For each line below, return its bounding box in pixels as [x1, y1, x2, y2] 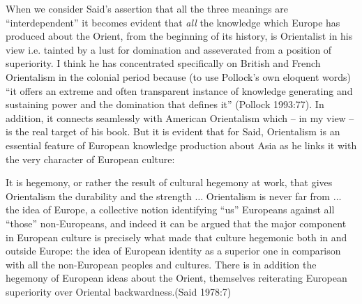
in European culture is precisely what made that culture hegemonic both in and [6, 229, 347, 244]
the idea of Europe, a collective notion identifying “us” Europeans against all [6, 202, 335, 217]
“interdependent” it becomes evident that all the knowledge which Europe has [6, 15, 340, 29]
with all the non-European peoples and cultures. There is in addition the [6, 257, 317, 271]
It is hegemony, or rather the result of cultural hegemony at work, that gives [6, 175, 333, 190]
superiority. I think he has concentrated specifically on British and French [6, 56, 321, 70]
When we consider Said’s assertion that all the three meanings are [6, 1, 288, 15]
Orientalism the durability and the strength [6, 188, 192, 203]
